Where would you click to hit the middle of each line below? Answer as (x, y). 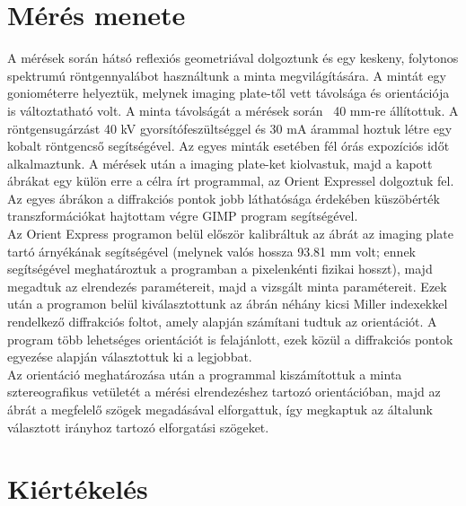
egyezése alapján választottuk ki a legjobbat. (130, 357)
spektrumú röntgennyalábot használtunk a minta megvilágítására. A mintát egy (227, 75)
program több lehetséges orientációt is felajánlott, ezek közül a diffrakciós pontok (230, 339)
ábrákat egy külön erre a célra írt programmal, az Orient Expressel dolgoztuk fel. (231, 181)
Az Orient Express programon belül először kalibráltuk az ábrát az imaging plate (230, 234)
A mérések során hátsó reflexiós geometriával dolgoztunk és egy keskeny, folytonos (233, 58)
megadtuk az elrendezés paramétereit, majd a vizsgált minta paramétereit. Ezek (227, 286)
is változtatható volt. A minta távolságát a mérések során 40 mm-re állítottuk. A (233, 110)
